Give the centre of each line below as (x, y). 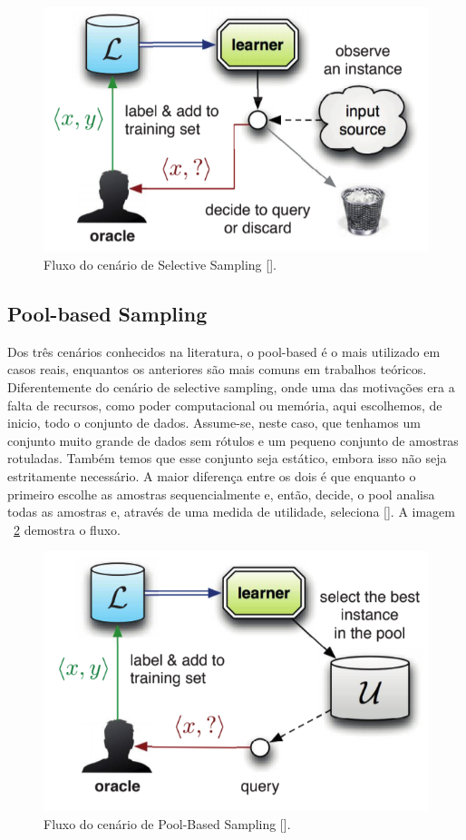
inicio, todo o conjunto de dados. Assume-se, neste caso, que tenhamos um (214, 423)
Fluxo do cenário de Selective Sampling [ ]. (160, 264)
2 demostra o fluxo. (67, 529)
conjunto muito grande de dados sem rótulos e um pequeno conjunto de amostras (233, 440)
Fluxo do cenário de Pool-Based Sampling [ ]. (167, 823)
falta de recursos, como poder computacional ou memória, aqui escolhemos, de (225, 405)
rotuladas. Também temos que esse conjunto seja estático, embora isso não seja (227, 458)
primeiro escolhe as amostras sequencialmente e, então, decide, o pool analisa (221, 494)
